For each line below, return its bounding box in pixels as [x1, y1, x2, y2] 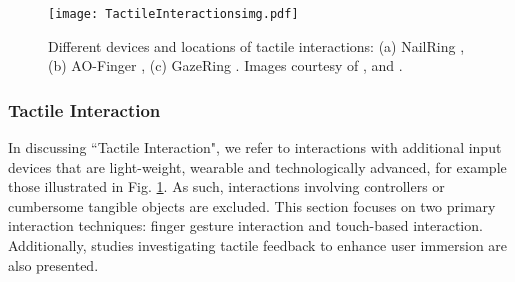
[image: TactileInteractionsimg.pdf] [48, 7, 299, 21]
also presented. [8, 254, 99, 275]
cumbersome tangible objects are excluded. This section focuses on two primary [8, 195, 496, 216]
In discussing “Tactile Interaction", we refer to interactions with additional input [8, 137, 502, 158]
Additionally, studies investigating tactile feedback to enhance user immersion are [8, 235, 508, 256]
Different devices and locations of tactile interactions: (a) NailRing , [48, 35, 465, 56]
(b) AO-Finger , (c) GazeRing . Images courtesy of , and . [48, 55, 403, 76]
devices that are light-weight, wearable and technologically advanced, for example [8, 156, 507, 177]
